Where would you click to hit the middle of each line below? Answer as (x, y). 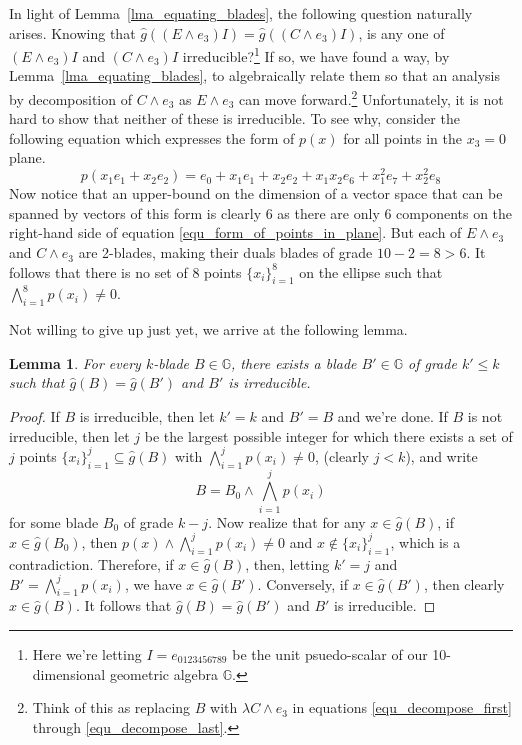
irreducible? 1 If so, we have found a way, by (316, 54)
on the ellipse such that (371, 271)
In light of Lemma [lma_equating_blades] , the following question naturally (241, 13)
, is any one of (401, 32)
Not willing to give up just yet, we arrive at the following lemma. (208, 329)
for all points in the (402, 137)
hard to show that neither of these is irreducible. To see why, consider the (234, 118)
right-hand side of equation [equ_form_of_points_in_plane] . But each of (235, 232)
